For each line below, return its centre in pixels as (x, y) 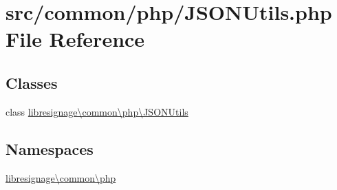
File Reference (75, 39)
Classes (32, 82)
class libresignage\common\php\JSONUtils (97, 111)
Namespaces (50, 148)
